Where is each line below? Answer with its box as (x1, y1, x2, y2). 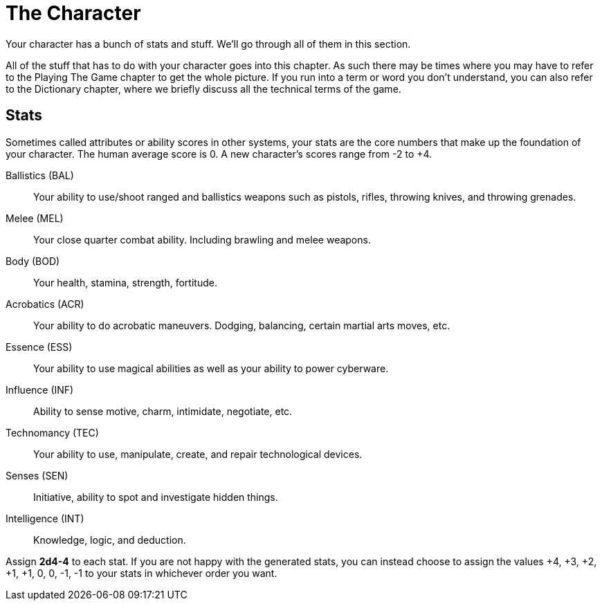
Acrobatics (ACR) (6, 297, 84, 310)
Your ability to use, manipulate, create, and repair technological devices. (33, 448, 363, 460)
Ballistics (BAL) (6, 169, 74, 181)
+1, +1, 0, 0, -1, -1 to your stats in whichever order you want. (6, 567, 277, 579)
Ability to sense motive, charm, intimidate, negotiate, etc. (33, 405, 293, 417)
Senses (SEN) (6, 469, 69, 481)
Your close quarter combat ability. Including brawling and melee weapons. (33, 233, 371, 246)
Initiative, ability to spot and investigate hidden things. (33, 490, 278, 503)
